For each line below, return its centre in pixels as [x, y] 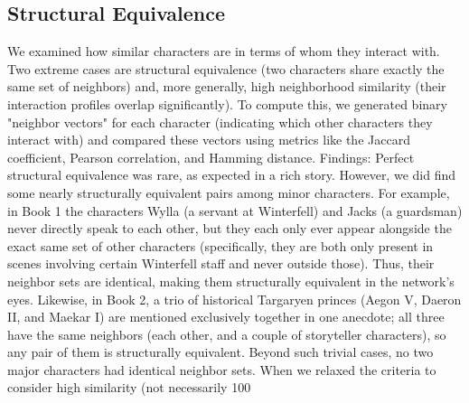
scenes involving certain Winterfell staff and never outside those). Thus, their [221, 263]
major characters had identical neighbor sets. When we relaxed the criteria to [222, 369]
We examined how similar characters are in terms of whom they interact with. [224, 51]
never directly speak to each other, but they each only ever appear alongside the [230, 228]
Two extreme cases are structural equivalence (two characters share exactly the [226, 68]
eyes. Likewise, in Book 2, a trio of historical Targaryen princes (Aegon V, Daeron [234, 299]
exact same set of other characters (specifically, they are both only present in [220, 245]
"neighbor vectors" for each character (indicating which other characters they [220, 122]
